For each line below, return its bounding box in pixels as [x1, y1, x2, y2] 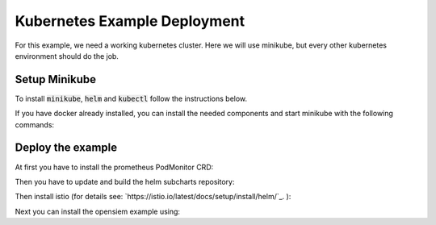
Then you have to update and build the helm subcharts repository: [15, 177, 235, 186]
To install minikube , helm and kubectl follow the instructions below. [15, 94, 248, 103]
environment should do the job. [15, 51, 119, 60]
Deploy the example [15, 141, 118, 155]
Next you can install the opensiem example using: [15, 206, 181, 216]
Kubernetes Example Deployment [15, 12, 245, 30]
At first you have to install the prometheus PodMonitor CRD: [15, 162, 214, 172]
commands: [15, 119, 55, 129]
